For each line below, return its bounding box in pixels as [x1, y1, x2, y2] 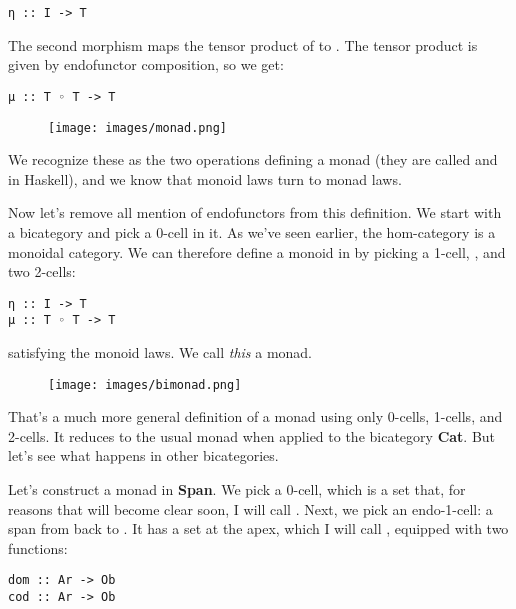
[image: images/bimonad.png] [48, 377, 242, 392]
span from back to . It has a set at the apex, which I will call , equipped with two [8, 518, 509, 539]
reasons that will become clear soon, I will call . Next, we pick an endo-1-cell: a [8, 498, 493, 519]
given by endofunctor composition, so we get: [8, 54, 284, 75]
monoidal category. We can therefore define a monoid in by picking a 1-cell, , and [8, 241, 506, 262]
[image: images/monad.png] [48, 120, 227, 135]
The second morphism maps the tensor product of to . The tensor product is [8, 34, 478, 55]
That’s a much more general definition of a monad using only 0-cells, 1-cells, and [8, 406, 503, 427]
